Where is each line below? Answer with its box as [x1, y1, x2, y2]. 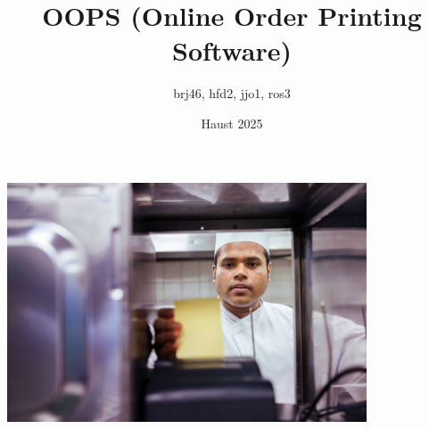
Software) [171, 32, 292, 69]
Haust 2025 [201, 113, 263, 132]
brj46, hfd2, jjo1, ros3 [173, 84, 291, 103]
